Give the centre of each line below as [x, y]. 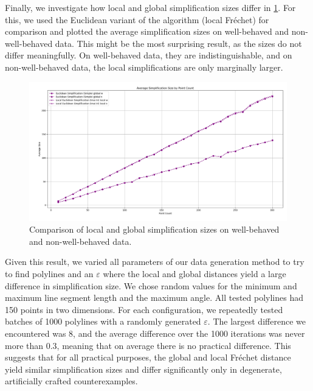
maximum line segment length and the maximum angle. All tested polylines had [154, 298]
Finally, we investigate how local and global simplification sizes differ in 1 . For [150, 7]
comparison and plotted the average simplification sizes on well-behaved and [147, 31]
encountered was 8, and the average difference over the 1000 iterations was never [155, 333]
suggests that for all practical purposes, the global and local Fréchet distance [148, 357]
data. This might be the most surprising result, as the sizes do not [178, 43]
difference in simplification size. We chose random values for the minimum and [151, 285]
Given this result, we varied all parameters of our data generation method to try [155, 262]
